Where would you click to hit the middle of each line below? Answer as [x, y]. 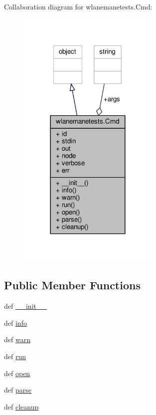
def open [17, 373]
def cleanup [21, 406]
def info [15, 322]
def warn [17, 339]
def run [15, 356]
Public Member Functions [72, 285]
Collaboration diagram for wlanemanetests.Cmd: [78, 6]
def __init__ [25, 306]
